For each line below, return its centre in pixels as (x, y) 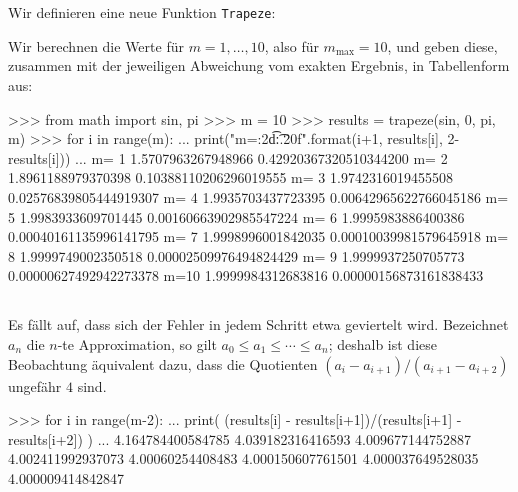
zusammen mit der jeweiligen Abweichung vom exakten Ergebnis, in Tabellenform (259, 65)
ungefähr (35, 385)
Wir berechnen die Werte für (96, 45)
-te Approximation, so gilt (137, 343)
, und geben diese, (442, 45)
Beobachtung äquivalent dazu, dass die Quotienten (163, 363)
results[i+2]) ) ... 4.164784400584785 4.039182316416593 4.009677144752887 (239, 438)
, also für (291, 45)
